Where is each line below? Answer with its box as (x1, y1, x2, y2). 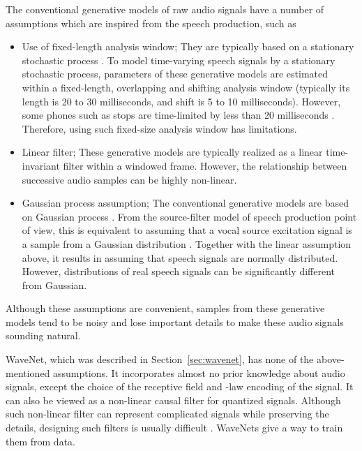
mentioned (6, 365, 50, 380)
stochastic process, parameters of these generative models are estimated (22, 66, 329, 81)
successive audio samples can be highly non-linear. (22, 172, 237, 186)
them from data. (6, 434, 75, 448)
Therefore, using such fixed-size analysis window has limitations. (22, 121, 297, 135)
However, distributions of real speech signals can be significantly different (22, 264, 335, 279)
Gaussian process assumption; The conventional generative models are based (22, 195, 349, 210)
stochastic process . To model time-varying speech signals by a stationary (22, 52, 335, 67)
